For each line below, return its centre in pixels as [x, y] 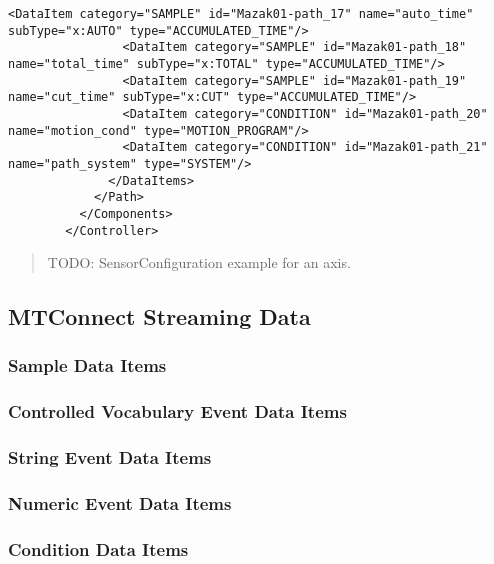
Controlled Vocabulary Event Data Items [177, 411]
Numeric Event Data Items [120, 503]
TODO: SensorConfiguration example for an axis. [199, 262]
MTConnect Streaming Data [159, 316]
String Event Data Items [110, 457]
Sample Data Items [87, 365]
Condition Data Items [98, 548]
